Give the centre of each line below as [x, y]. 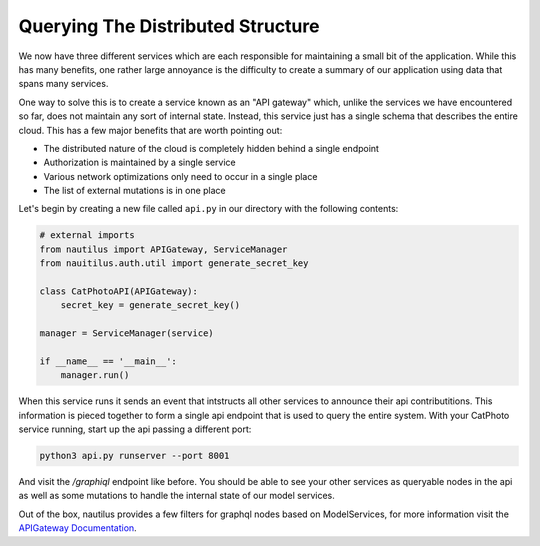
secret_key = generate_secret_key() [150, 305]
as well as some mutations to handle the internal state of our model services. [176, 496]
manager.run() [95, 375]
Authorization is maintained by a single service [139, 162]
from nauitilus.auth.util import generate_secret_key [174, 263]
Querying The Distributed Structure [169, 26]
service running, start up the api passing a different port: [135, 429]
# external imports [87, 235]
